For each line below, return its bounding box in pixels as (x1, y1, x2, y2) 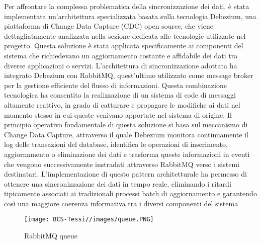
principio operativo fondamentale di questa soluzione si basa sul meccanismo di (4, 119, 248, 130)
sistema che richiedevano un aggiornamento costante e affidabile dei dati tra (4, 50, 238, 60)
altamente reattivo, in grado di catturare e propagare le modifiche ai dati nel (4, 99, 240, 110)
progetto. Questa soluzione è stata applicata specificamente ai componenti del (4, 40, 243, 51)
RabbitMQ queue (24, 230, 77, 241)
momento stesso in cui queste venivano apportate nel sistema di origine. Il (4, 109, 232, 120)
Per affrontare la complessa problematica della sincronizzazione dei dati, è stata (4, 1, 249, 11)
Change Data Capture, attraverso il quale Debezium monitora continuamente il (4, 129, 248, 139)
